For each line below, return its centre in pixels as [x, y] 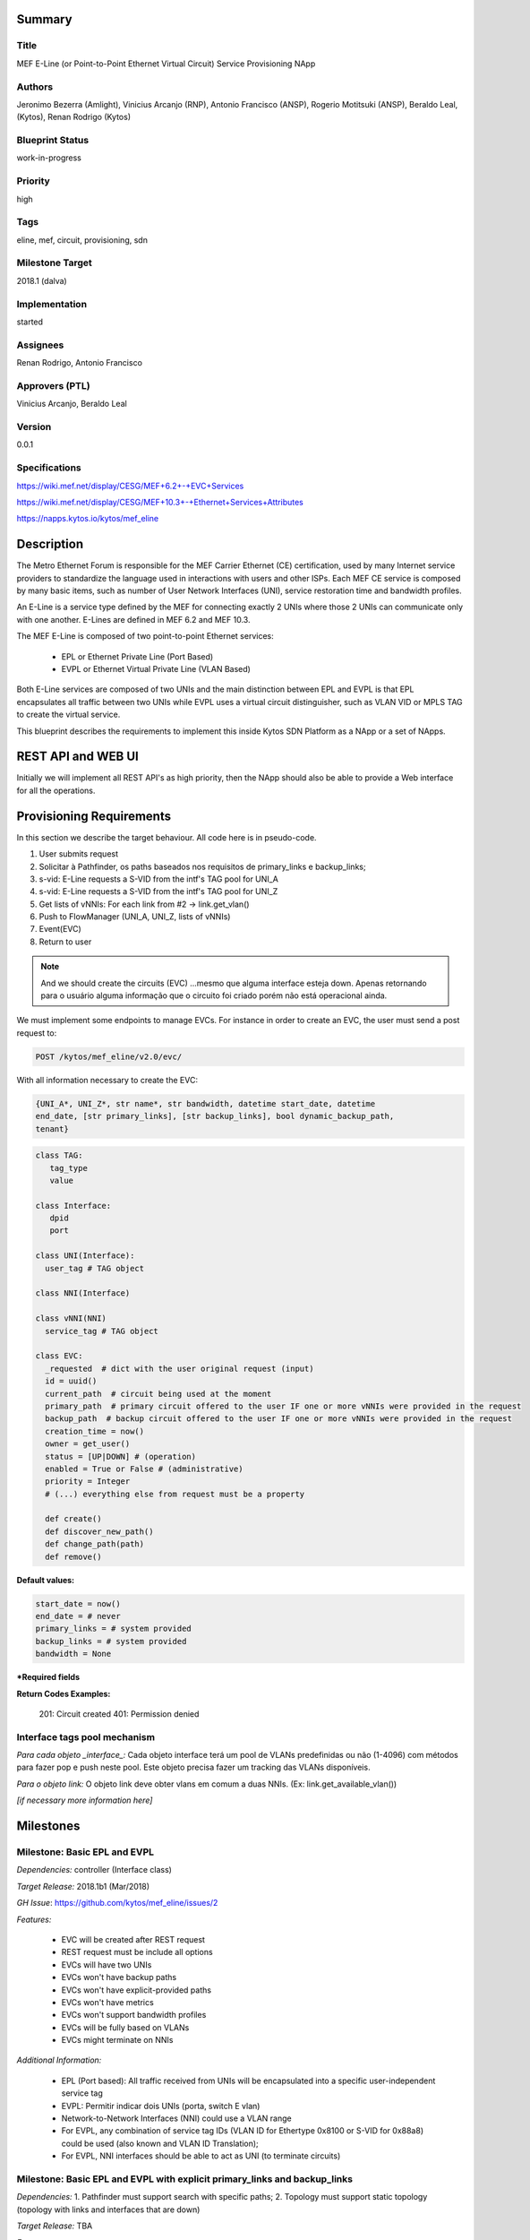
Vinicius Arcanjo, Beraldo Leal [72, 404]
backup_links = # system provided [111, 1641]
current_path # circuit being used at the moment [158, 1394]
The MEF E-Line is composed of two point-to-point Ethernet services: [145, 636]
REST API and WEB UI [77, 757]
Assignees [40, 345]
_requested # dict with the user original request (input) [180, 1368]
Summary [44, 19]
